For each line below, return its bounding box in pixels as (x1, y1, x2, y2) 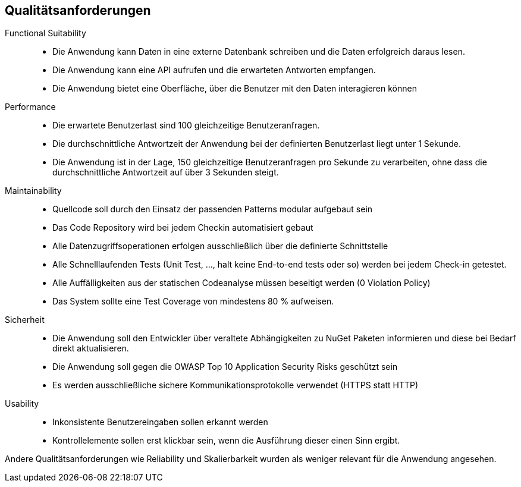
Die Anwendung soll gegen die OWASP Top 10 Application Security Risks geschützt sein (52, 362, 398, 372)
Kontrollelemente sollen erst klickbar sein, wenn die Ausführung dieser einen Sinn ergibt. (52, 435, 400, 446)
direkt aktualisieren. (52, 343, 129, 354)
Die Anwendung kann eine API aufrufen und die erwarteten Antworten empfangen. (52, 65, 376, 76)
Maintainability (5, 186, 62, 196)
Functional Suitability (5, 28, 86, 39)
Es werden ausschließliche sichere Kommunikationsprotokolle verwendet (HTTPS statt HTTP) (52, 380, 419, 391)
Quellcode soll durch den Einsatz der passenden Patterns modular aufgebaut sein (52, 204, 373, 215)
